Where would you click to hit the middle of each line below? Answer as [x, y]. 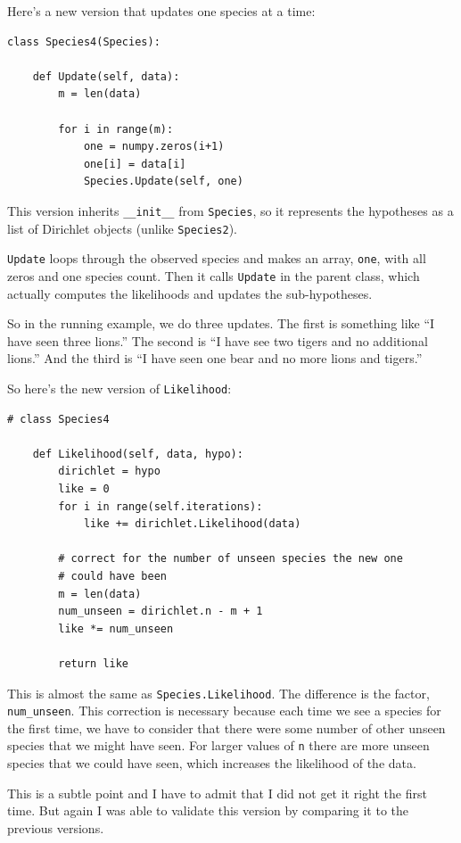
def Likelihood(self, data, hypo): [138, 454]
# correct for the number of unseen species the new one [230, 559]
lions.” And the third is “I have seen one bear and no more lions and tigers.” [215, 358]
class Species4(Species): [84, 41]
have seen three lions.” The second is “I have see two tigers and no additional [218, 340]
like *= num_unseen [116, 628]
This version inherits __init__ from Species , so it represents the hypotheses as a [230, 210]
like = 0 [84, 488]
